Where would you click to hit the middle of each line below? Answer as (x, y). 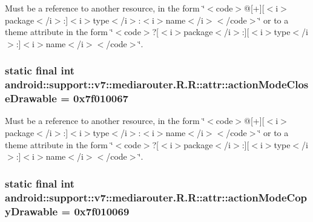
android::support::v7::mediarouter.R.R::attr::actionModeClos (157, 84)
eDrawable (31, 98)
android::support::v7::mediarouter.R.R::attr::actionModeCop (156, 197)
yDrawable (31, 211)
